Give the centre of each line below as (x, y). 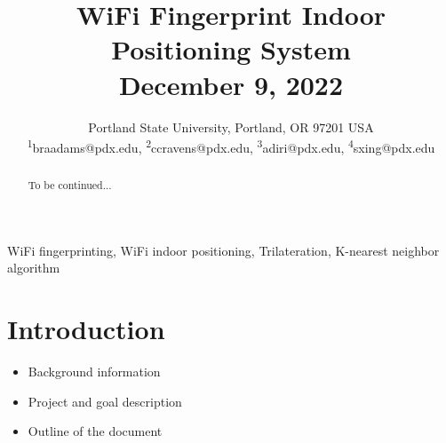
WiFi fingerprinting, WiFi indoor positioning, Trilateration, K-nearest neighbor (223, 250)
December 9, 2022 (231, 84)
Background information (94, 372)
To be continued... (70, 185)
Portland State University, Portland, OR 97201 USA (231, 127)
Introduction (86, 329)
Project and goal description (105, 401)
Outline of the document (95, 431)
